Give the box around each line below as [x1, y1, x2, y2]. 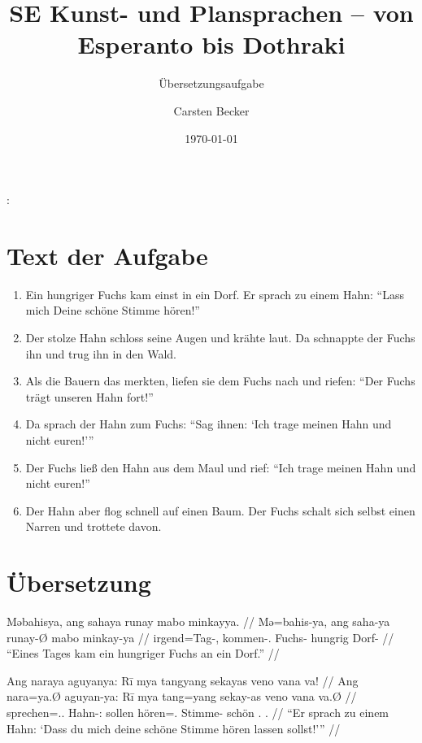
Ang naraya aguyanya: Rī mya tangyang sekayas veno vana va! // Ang [7, 671, 359, 689]
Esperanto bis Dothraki [77, 28, 346, 61]
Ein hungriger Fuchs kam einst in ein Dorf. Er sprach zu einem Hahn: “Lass [25, 285, 404, 302]
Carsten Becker [173, 102, 250, 119]
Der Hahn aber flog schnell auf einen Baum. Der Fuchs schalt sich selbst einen [25, 502, 415, 519]
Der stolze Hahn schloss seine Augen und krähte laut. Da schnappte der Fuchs [25, 329, 415, 345]
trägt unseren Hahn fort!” [25, 388, 154, 405]
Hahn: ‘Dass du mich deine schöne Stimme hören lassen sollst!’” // [7, 719, 341, 736]
